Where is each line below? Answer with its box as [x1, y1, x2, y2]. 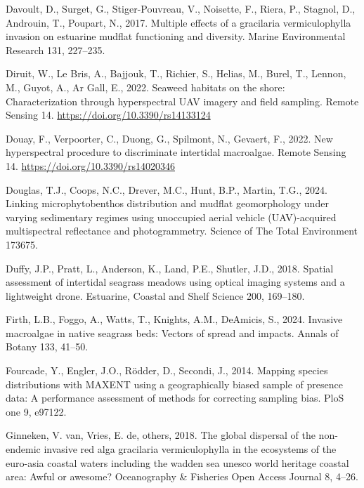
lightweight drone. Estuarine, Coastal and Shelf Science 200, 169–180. [6, 288, 305, 303]
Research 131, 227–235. [6, 42, 105, 57]
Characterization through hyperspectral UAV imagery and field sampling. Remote [6, 93, 359, 108]
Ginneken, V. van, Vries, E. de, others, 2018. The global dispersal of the [6, 428, 316, 442]
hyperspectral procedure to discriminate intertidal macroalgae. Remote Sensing [6, 145, 346, 159]
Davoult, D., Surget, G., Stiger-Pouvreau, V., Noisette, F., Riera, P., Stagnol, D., [6, 1, 356, 15]
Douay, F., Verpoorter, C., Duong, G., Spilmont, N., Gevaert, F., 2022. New [6, 131, 333, 145]
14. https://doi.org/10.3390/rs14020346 [6, 158, 175, 173]
